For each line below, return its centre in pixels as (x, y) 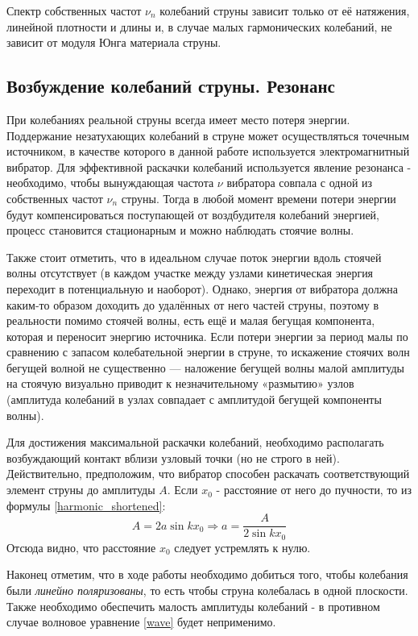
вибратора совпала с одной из (300, 183)
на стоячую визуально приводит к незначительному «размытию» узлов (180, 383)
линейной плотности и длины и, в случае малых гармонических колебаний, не (199, 26)
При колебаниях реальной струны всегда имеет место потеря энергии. (178, 119)
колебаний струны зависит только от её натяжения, (285, 10)
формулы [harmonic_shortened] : (86, 505)
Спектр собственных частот (74, 10)
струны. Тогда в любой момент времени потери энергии (259, 198)
